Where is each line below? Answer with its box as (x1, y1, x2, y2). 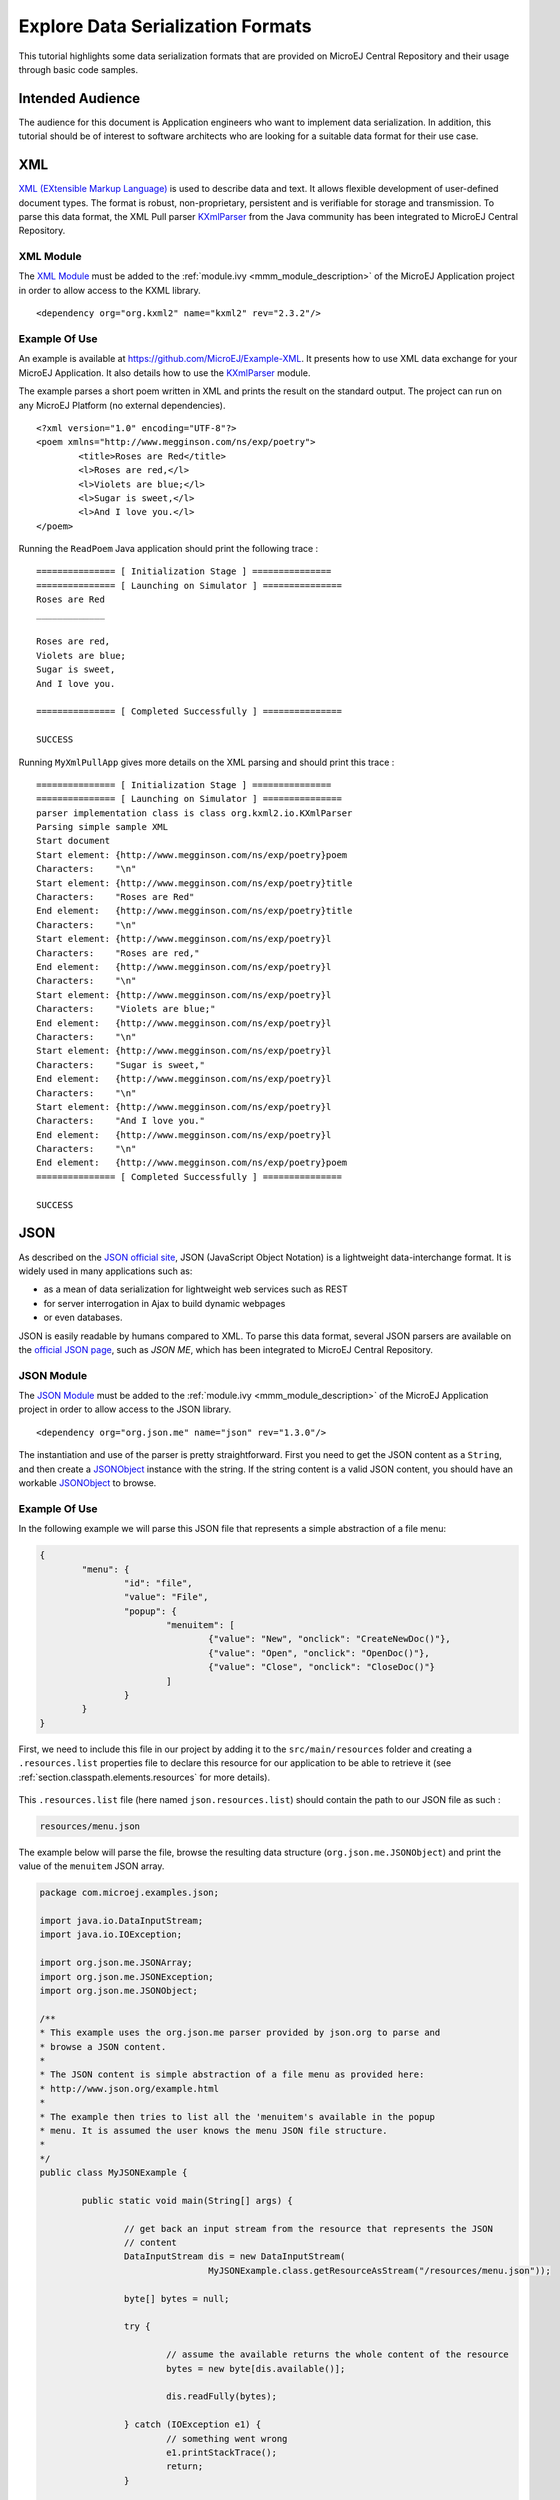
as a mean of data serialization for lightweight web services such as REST (43, 1283, 349, 1295)
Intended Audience (18, 90, 141, 107)
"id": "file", (123, 1577, 194, 1589)
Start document (36, 835, 111, 847)
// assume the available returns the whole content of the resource (165, 2349, 509, 2360)
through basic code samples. (18, 63, 139, 75)
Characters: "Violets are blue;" (36, 1003, 216, 1015)
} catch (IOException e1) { (123, 2419, 262, 2430)
